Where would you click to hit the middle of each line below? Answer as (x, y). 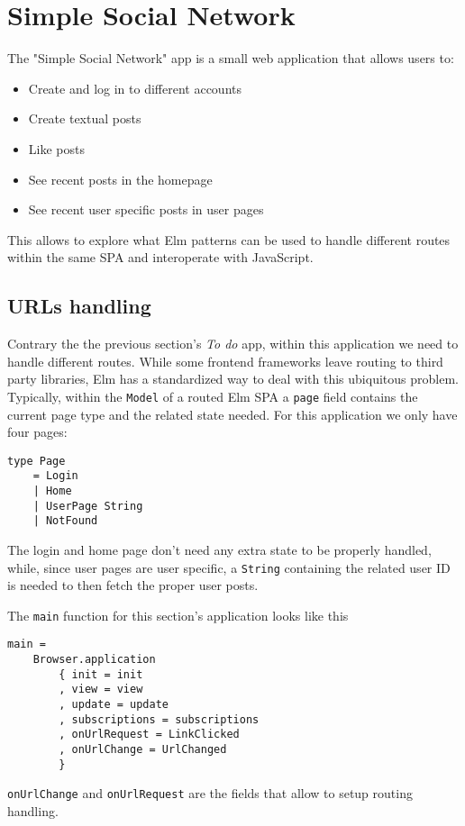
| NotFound (65, 521)
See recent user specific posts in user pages (146, 209)
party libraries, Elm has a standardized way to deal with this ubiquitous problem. (233, 379)
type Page (36, 461)
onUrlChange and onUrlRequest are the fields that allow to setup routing (210, 793)
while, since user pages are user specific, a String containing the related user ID (229, 567)
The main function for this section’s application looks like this (178, 615)
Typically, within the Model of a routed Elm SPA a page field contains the (213, 396)
